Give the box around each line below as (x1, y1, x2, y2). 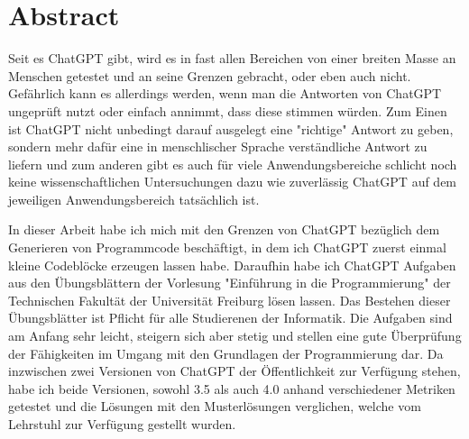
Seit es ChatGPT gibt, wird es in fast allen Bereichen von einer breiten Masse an (8, 49, 456, 68)
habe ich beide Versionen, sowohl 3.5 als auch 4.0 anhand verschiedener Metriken (8, 379, 455, 398)
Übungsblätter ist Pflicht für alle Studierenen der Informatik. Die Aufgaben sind (8, 308, 453, 327)
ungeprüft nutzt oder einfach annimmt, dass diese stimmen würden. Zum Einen (8, 101, 447, 120)
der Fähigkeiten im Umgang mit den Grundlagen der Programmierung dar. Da (8, 343, 444, 362)
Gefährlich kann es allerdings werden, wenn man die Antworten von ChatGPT (8, 84, 442, 103)
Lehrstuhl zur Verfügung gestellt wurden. (8, 415, 236, 433)
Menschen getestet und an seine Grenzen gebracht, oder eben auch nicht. (8, 66, 411, 85)
